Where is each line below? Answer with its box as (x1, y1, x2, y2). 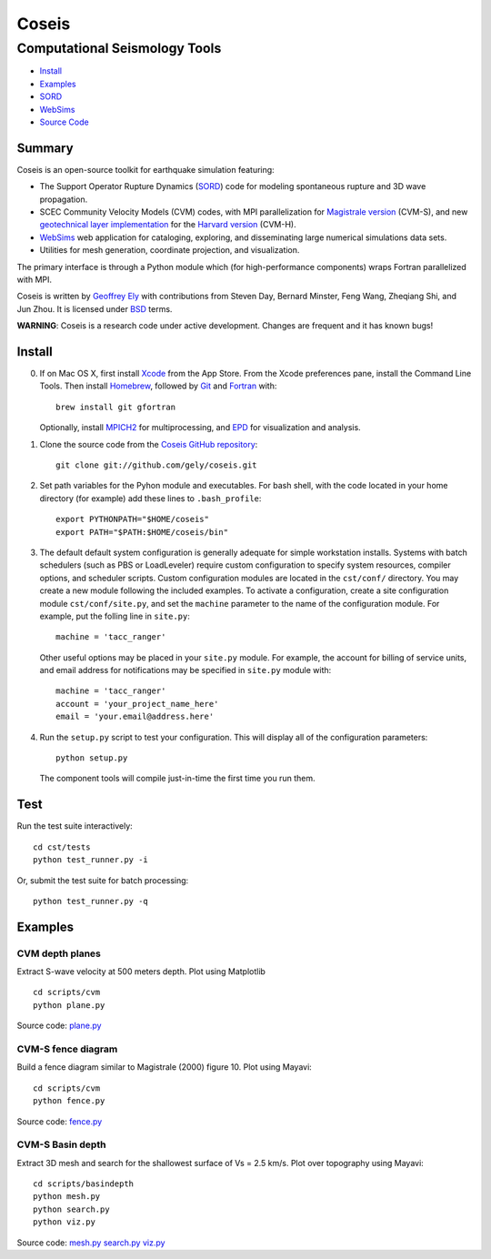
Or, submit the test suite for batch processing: (16, 874, 189, 886)
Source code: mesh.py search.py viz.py (16, 1237, 165, 1248)
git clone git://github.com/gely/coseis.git (55, 460, 258, 470)
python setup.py (55, 753, 128, 763)
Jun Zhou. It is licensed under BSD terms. (16, 303, 173, 314)
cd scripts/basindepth (33, 1179, 135, 1189)
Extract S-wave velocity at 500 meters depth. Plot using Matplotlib (16, 966, 266, 977)
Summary (16, 140, 74, 156)
